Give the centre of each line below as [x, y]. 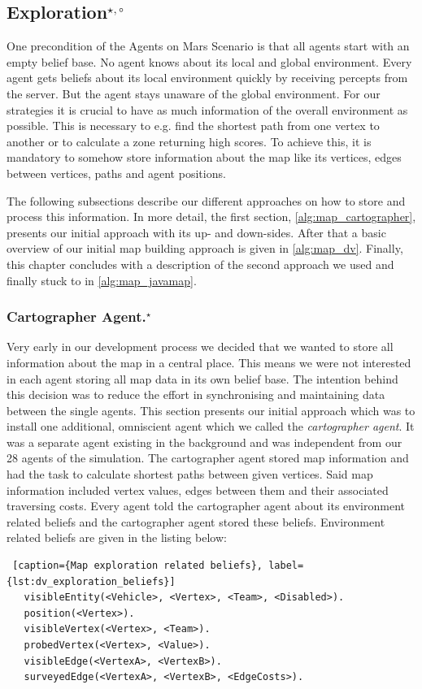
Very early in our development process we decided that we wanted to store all [200, 347]
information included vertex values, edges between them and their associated [198, 490]
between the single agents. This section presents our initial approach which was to [211, 410]
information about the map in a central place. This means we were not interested [209, 362]
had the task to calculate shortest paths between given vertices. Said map [190, 474]
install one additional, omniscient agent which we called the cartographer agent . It [211, 426]
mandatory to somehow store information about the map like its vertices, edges [204, 157]
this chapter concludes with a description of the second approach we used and [200, 264]
